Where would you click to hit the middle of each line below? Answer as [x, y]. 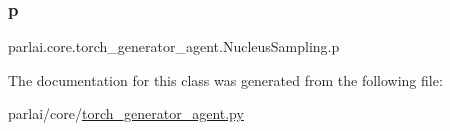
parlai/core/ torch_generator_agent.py [126, 113]
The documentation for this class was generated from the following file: [225, 79]
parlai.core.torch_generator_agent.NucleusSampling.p [174, 46]
